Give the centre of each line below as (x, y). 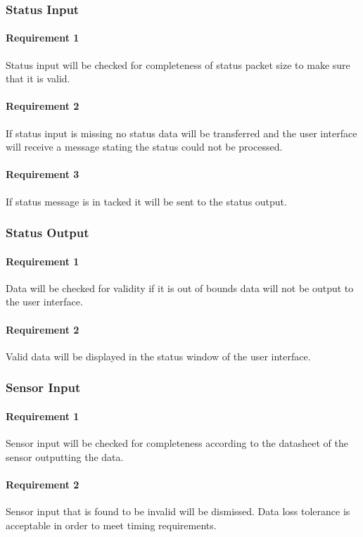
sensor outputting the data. (65, 456)
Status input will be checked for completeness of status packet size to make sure (178, 64)
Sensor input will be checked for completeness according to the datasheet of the (177, 443)
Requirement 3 (43, 174)
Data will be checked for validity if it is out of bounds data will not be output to (180, 288)
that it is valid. (38, 78)
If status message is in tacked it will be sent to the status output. (146, 201)
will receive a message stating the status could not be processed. (144, 147)
